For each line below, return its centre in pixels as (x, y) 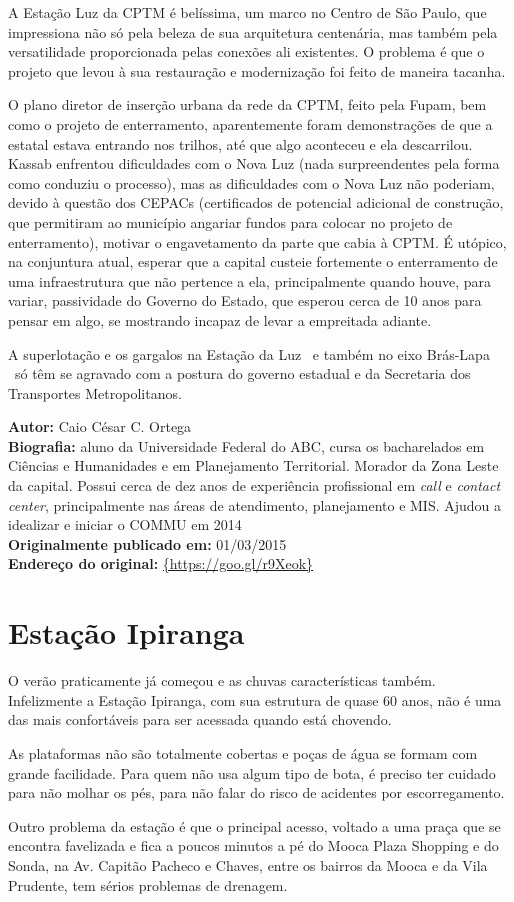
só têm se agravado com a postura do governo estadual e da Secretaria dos (242, 373)
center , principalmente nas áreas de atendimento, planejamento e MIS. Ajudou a (255, 504)
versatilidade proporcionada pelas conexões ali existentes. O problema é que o (246, 51)
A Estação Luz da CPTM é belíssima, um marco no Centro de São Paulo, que (247, 12)
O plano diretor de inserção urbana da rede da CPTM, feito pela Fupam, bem (247, 104)
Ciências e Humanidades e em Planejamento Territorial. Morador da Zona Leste (253, 465)
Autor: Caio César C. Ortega (100, 426)
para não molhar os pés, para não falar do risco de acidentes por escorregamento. (256, 792)
